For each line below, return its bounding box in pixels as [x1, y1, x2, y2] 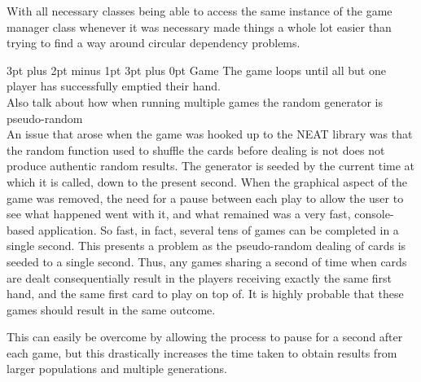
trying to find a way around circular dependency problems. [7, 34, 300, 51]
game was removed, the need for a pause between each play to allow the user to [7, 189, 404, 206]
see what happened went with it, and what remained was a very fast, [7, 205, 351, 222]
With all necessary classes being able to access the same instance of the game [7, 2, 392, 19]
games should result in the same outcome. [7, 301, 216, 318]
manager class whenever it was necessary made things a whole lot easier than [7, 18, 392, 35]
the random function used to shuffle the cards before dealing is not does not [7, 141, 385, 158]
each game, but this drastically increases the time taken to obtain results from [7, 344, 397, 361]
